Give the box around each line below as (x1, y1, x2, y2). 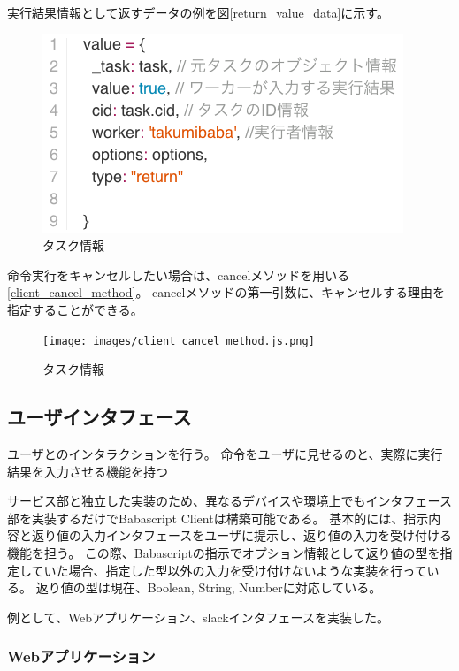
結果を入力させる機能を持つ (7, 461, 168, 480)
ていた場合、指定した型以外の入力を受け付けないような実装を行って (31, 560, 427, 579)
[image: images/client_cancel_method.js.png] (42, 334, 315, 347)
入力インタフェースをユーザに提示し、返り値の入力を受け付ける (80, 526, 453, 545)
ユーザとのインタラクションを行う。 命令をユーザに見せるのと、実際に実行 (7, 445, 443, 463)
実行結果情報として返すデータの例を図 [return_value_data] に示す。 (7, 4, 389, 21)
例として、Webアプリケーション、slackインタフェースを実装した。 (7, 607, 389, 626)
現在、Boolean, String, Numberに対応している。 (110, 578, 382, 597)
